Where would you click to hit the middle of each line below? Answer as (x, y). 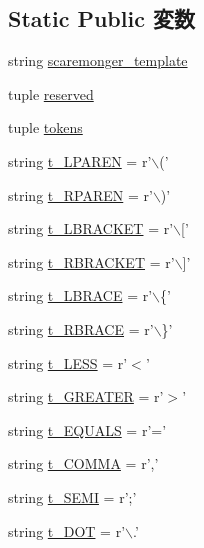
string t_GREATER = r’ (86, 396)
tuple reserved (51, 93)
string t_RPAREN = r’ (80, 194)
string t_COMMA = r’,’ (83, 463)
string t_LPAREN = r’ (80, 160)
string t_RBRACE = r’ (81, 328)
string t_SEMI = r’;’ (72, 496)
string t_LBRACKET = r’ (91, 228)
